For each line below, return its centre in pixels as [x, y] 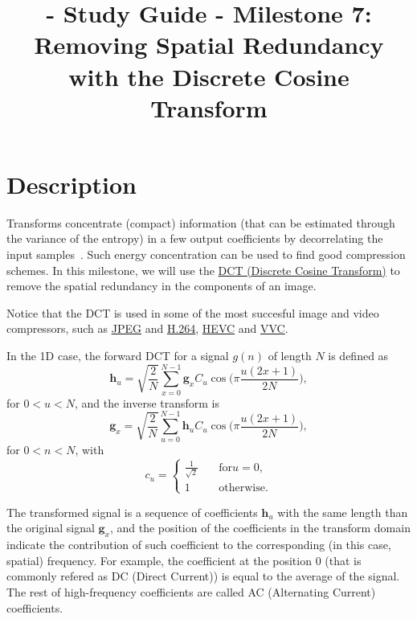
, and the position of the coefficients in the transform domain [260, 528]
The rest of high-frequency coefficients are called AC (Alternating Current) [191, 592]
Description [72, 184]
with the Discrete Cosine [209, 76]
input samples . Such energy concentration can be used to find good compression [206, 254]
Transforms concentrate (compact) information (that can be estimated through [201, 222]
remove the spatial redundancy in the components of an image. [161, 286]
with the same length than [343, 512]
